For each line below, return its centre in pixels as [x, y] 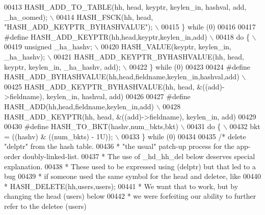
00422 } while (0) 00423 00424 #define [190, 66]
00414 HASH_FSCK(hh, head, [105, 17]
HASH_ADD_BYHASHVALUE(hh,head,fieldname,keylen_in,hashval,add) [122, 76]
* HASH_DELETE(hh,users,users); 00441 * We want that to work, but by [121, 186]
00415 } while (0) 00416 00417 [208, 27]
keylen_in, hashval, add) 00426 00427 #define [118, 96]
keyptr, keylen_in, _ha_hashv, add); [62, 66]
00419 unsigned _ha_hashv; [48, 47]
